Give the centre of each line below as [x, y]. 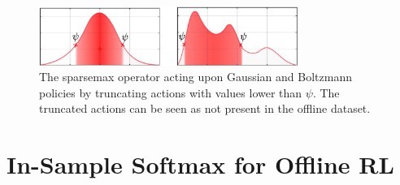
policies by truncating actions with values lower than [171, 92]
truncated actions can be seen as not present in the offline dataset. [205, 108]
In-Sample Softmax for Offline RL [200, 164]
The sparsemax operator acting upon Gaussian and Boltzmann [196, 77]
